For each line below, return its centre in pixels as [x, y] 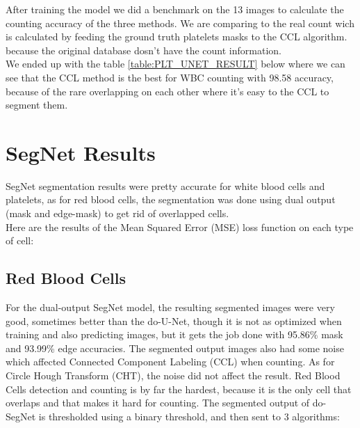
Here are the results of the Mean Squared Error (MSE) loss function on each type [180, 227]
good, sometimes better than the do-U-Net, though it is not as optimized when [174, 320]
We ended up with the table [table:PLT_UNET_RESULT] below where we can [175, 64]
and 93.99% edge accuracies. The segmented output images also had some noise [175, 348]
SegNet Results [81, 152]
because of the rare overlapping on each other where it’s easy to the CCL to [167, 91]
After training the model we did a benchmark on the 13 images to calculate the [175, 9]
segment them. [37, 105]
